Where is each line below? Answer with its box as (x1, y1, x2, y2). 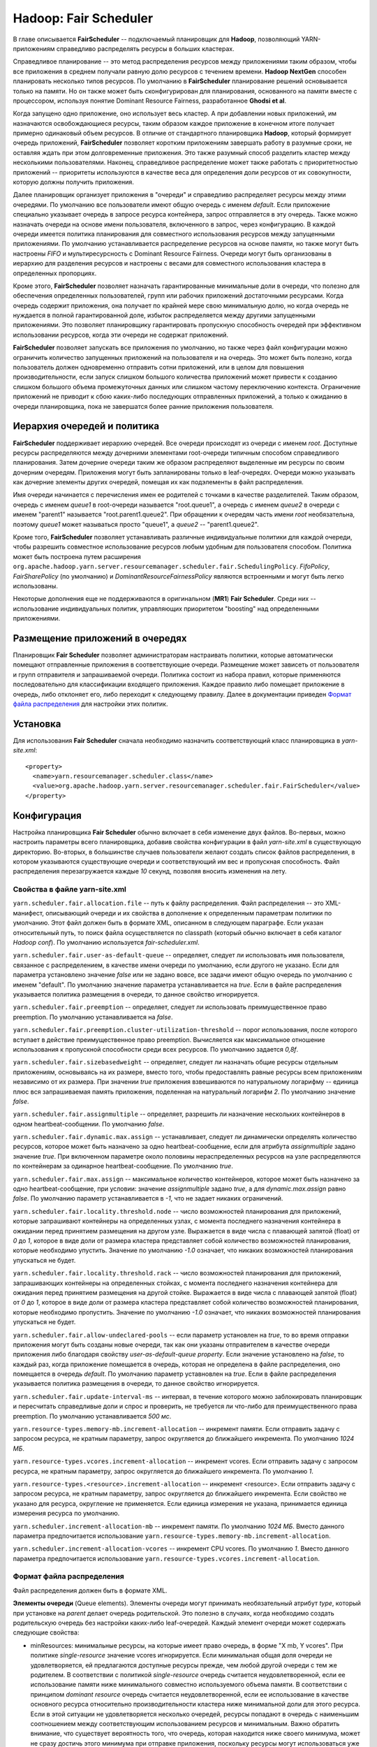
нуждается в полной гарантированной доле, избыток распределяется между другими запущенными (13, 311, 316, 319)
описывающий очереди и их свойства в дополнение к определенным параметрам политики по (45, 908, 332, 917)
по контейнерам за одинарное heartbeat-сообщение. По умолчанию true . (13, 1162, 233, 1170)
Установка (13, 718, 61, 730)
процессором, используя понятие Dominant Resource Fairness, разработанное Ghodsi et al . (13, 96, 286, 105)
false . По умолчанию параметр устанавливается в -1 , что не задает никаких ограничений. (13, 1194, 283, 1203)
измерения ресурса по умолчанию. (13, 1509, 120, 1518)
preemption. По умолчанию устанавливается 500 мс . (13, 1412, 172, 1420)
